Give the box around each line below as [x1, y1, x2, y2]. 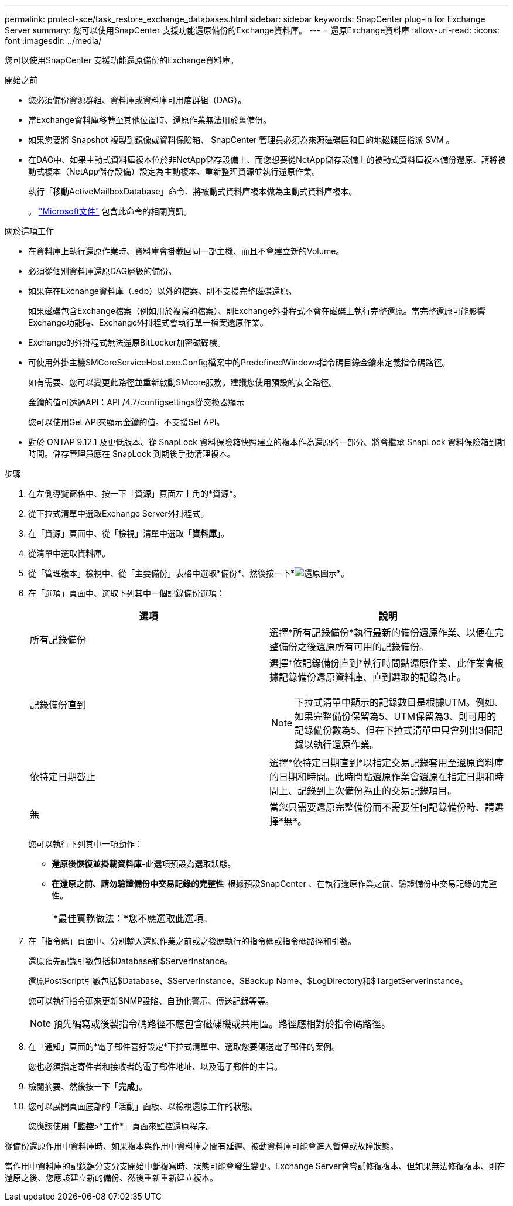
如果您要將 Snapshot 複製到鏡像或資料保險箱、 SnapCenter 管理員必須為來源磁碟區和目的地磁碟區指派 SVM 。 [28, 135, 454, 145]
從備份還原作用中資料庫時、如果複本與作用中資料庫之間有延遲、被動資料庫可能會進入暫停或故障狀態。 [5, 1141, 398, 1151]
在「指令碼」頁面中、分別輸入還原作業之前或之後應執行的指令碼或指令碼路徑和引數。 [28, 936, 356, 946]
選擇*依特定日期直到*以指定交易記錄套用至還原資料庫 [269, 757, 504, 768]
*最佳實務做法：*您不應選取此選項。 [53, 913, 213, 924]
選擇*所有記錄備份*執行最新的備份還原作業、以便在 [269, 627, 495, 638]
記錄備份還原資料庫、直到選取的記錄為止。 [279, 671, 467, 683]
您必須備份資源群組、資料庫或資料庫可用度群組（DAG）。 [28, 95, 247, 105]
